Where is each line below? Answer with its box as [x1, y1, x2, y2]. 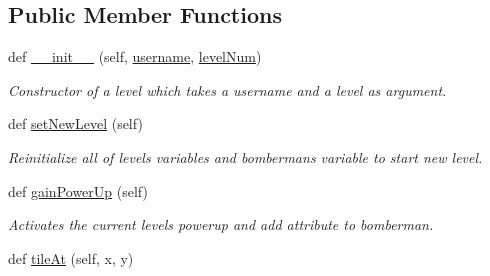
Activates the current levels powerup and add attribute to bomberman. [8, 214, 434, 235]
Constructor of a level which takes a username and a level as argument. [8, 79, 447, 100]
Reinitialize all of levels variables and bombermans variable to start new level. [8, 146, 483, 167]
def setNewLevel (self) [8, 113, 143, 134]
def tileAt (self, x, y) [8, 247, 134, 268]
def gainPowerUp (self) [8, 180, 148, 201]
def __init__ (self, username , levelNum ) [8, 46, 262, 67]
